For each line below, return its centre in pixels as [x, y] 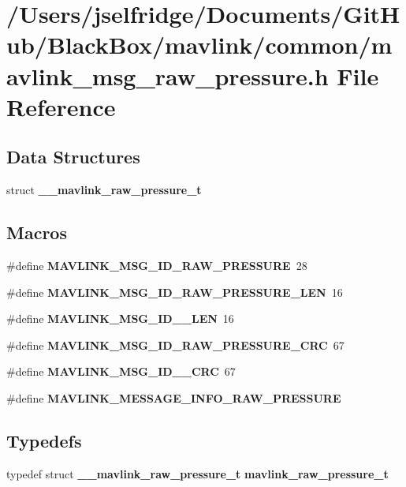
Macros [37, 232]
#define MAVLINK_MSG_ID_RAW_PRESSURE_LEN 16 [175, 292]
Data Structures [73, 157]
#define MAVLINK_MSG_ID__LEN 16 [120, 318]
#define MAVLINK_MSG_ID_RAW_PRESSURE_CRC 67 [175, 345]
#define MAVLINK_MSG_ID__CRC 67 [121, 371]
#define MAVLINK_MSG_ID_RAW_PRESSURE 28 [157, 265]
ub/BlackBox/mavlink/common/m [199, 45]
